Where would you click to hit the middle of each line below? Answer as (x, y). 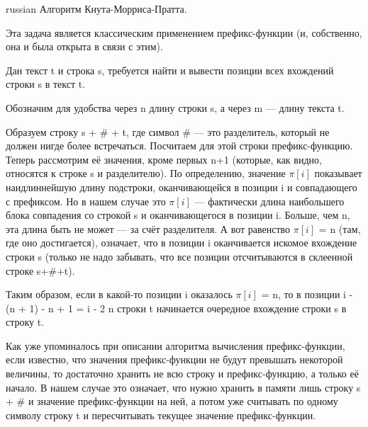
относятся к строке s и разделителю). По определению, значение (146, 173)
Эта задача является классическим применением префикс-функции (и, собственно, (184, 32)
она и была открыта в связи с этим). (84, 46)
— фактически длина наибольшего (269, 201)
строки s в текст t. (46, 84)
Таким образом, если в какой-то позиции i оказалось (119, 294)
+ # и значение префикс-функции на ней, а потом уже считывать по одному (172, 401)
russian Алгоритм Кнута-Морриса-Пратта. (96, 8)
